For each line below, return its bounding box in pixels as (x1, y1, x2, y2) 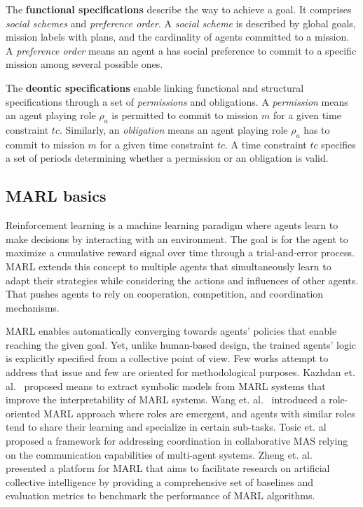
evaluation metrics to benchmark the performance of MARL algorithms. (6, 488, 315, 503)
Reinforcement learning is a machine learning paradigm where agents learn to (6, 218, 338, 232)
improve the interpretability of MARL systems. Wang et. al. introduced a (6, 392, 326, 407)
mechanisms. (6, 300, 60, 314)
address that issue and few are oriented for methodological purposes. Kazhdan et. (6, 365, 355, 380)
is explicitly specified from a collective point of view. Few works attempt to (6, 351, 329, 366)
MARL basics (6, 185, 107, 207)
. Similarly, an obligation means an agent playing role (59, 122, 288, 137)
